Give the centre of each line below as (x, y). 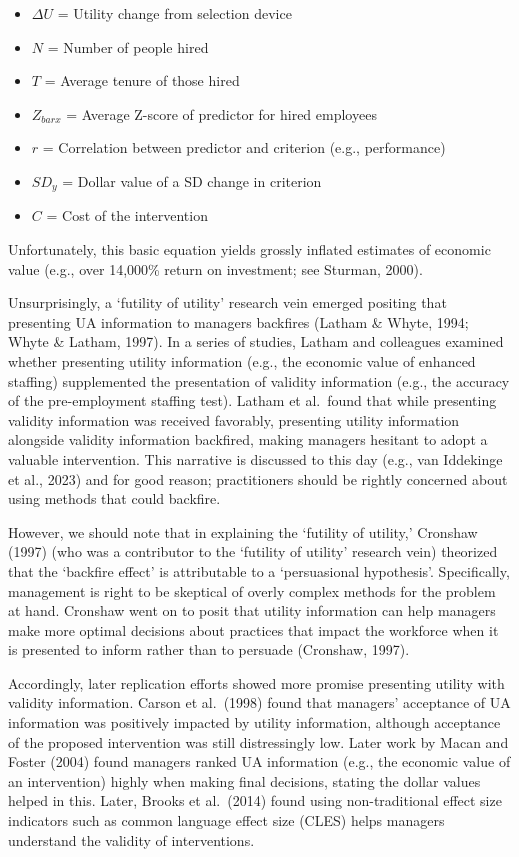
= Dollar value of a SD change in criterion (192, 180)
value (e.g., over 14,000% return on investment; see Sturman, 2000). (215, 268)
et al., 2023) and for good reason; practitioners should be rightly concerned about (258, 478)
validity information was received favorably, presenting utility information (234, 419)
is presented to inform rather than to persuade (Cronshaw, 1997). (209, 649)
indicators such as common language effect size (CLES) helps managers (226, 820)
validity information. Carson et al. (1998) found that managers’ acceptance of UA (259, 702)
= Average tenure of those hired (142, 80)
